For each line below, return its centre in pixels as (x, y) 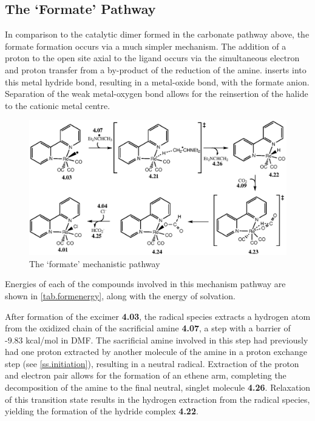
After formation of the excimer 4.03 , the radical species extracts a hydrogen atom (158, 316)
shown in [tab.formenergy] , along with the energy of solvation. (120, 295)
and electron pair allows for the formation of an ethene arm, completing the (146, 375)
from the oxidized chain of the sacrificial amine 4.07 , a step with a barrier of (148, 328)
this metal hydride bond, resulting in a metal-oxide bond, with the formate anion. (157, 81)
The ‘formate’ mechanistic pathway (95, 263)
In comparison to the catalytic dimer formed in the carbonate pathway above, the (157, 34)
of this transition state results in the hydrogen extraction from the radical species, (157, 399)
